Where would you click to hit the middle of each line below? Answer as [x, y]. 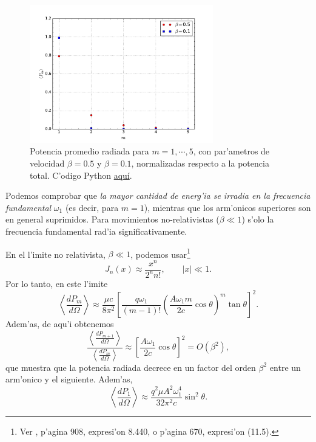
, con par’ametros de [231, 151]
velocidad [47, 163]
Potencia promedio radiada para [89, 151]
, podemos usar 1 [160, 253]
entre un [285, 367]
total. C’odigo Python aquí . [81, 175]
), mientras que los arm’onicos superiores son [227, 207]
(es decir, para [92, 207]
